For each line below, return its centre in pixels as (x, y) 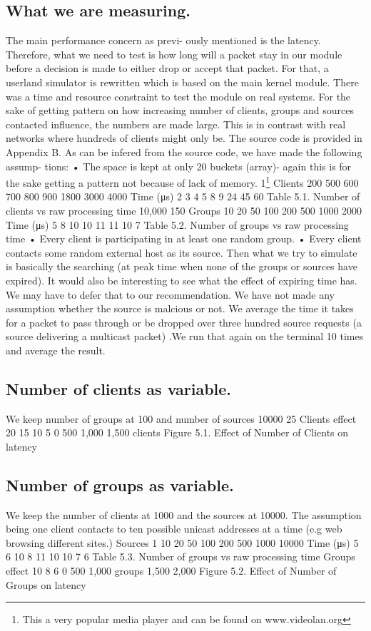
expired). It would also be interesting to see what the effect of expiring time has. (182, 280)
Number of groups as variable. (120, 484)
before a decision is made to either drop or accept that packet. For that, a (167, 68)
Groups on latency (46, 584)
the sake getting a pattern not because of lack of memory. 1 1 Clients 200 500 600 (182, 181)
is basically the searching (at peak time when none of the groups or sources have (182, 266)
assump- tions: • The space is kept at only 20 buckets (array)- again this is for (179, 166)
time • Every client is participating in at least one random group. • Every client (184, 238)
